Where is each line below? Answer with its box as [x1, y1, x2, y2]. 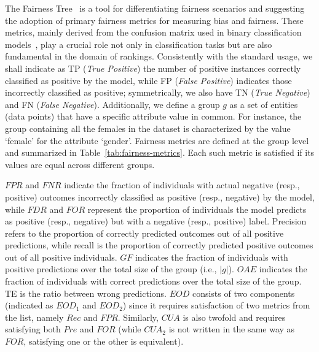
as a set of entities [229, 98, 298, 110]
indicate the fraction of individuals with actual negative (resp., [64, 178, 300, 191]
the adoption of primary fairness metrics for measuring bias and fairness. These [5, 13, 304, 26]
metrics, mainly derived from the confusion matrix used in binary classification [5, 26, 302, 39]
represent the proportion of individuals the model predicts [87, 202, 307, 215]
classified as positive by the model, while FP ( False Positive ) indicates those [5, 74, 292, 86]
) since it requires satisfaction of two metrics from [122, 299, 310, 312]
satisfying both [5, 323, 61, 335]
